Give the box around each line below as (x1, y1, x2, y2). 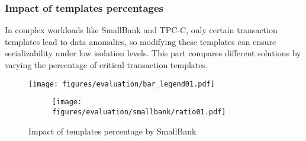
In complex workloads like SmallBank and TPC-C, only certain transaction (5, 24, 278, 36)
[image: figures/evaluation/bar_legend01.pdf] (28, 79, 215, 88)
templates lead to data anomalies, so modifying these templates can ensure (5, 35, 276, 47)
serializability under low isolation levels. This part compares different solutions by (5, 47, 301, 59)
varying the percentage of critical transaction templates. (5, 59, 208, 70)
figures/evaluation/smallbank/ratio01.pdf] (52, 107, 226, 116)
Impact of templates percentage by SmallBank (28, 124, 197, 137)
